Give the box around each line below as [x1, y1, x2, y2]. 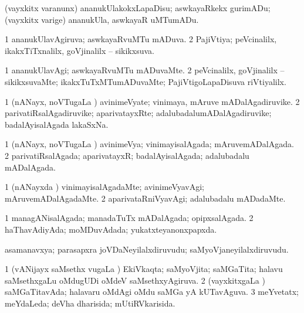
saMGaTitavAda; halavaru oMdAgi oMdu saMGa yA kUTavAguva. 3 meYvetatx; [5, 285, 299, 298]
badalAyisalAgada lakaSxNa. [5, 118, 109, 130]
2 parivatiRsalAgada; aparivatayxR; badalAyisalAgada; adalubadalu [5, 149, 249, 161]
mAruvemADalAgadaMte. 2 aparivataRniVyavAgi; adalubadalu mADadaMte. [5, 192, 286, 204]
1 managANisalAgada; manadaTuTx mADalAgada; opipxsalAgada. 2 [5, 212, 254, 224]
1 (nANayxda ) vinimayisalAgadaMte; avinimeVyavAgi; [5, 181, 205, 193]
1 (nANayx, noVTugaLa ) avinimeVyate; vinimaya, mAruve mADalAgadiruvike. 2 [5, 95, 300, 107]
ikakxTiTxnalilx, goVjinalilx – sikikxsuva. [5, 44, 154, 56]
